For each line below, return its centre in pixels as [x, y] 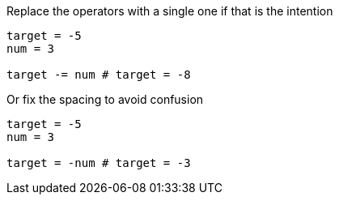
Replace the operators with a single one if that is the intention [170, 11]
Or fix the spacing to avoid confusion [105, 99]
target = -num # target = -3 [99, 163]
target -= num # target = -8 [99, 75]
